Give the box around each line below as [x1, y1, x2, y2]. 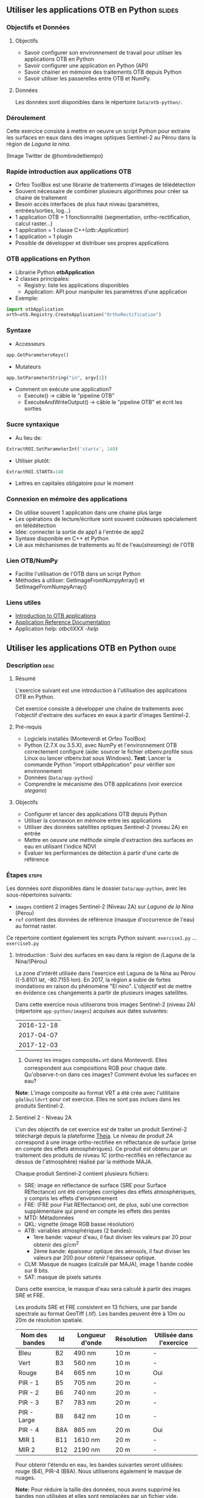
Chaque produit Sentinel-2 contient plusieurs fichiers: [15, 1170, 150, 1178]
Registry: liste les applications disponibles [24, 281, 129, 289]
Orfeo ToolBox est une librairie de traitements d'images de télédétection [15, 181, 195, 188]
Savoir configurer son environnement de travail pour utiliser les [24, 49, 182, 56]
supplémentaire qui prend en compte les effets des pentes [24, 1207, 171, 1215]
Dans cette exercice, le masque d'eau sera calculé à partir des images [15, 1285, 191, 1292]
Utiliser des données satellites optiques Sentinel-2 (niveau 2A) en [24, 824, 188, 830]
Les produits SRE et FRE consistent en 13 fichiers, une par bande [15, 1303, 177, 1310]
